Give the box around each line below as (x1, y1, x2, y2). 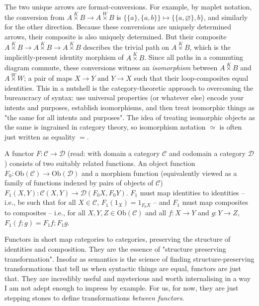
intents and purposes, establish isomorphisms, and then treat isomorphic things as (4, 102, 255, 113)
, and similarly (203, 11, 248, 22)
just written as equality (4, 131, 76, 142)
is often (219, 122, 242, 132)
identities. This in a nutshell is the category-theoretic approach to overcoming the (4, 82, 254, 93)
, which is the (189, 41, 231, 52)
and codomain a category (169, 148, 246, 158)
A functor (4, 148, 34, 158)
